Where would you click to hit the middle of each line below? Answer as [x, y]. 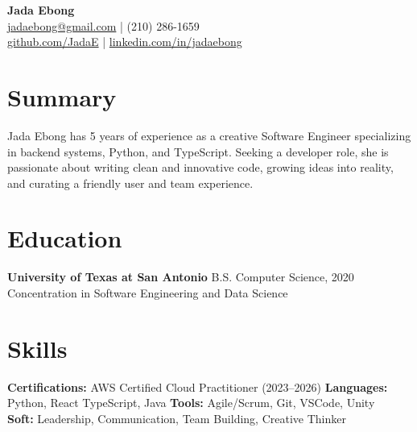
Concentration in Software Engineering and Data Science [148, 293]
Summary [62, 96]
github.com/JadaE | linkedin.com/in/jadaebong [125, 42]
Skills [37, 348]
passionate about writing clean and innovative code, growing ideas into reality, [200, 167]
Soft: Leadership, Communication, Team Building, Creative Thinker [177, 418]
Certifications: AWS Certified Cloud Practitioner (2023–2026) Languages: [198, 386]
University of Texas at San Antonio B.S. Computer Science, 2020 [181, 277]
